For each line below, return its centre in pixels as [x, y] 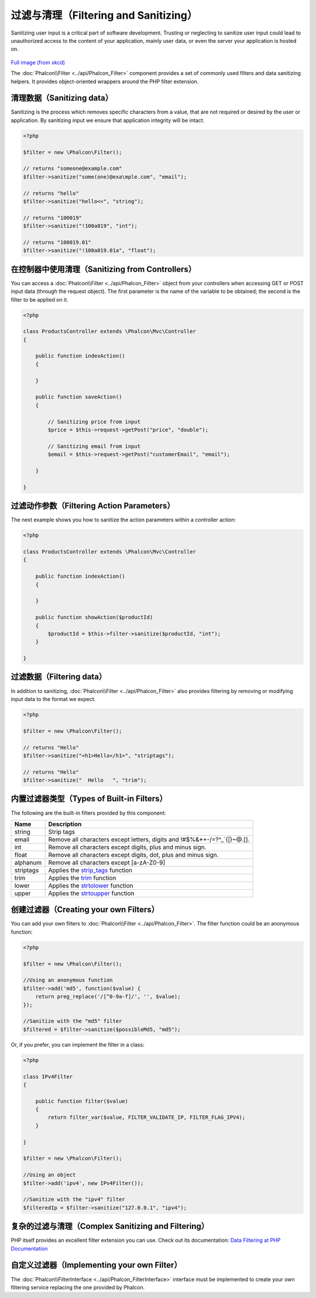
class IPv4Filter [48, 1077]
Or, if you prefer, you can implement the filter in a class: [78, 1044]
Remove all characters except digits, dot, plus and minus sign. [133, 855]
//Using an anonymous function [68, 980]
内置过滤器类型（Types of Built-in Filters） [89, 799]
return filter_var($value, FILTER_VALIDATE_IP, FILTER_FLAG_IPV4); [147, 1118]
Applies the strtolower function [91, 886]
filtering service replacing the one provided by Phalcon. [78, 1287]
